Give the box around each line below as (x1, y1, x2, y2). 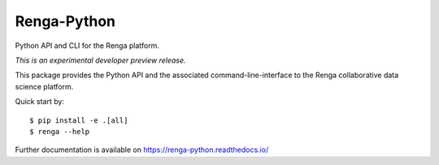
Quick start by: (15, 97, 65, 106)
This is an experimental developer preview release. (15, 55, 186, 65)
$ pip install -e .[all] (29, 115, 128, 125)
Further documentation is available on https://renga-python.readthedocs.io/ (15, 145, 269, 154)
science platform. (15, 81, 74, 91)
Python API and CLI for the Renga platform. (15, 41, 160, 50)
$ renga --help (29, 127, 90, 136)
